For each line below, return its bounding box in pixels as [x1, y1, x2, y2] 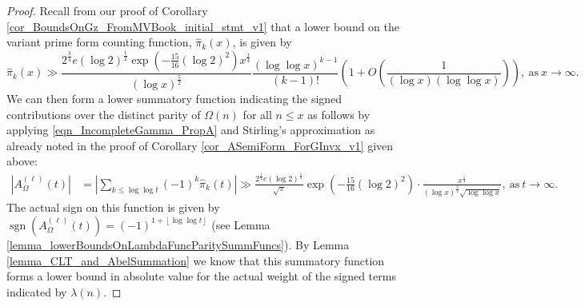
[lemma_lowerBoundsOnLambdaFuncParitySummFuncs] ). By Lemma [6, 236, 350, 252]
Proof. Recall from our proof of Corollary [6, 2, 208, 18]
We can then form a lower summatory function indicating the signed [6, 90, 343, 107]
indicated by [6, 283, 67, 300]
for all [242, 105, 272, 122]
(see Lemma [211, 216, 270, 232]
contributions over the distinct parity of [6, 105, 201, 122]
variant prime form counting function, [6, 34, 192, 50]
